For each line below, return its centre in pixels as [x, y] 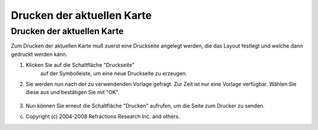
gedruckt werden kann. [39, 54]
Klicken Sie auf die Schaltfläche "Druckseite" [80, 65]
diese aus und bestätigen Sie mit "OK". [73, 92]
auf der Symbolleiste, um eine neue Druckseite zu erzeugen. [114, 73]
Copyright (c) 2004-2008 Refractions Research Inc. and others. [103, 116]
